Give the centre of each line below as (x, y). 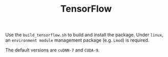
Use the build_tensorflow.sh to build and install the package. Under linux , (84, 35)
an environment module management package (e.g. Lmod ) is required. (77, 40)
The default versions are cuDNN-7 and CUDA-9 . (52, 50)
